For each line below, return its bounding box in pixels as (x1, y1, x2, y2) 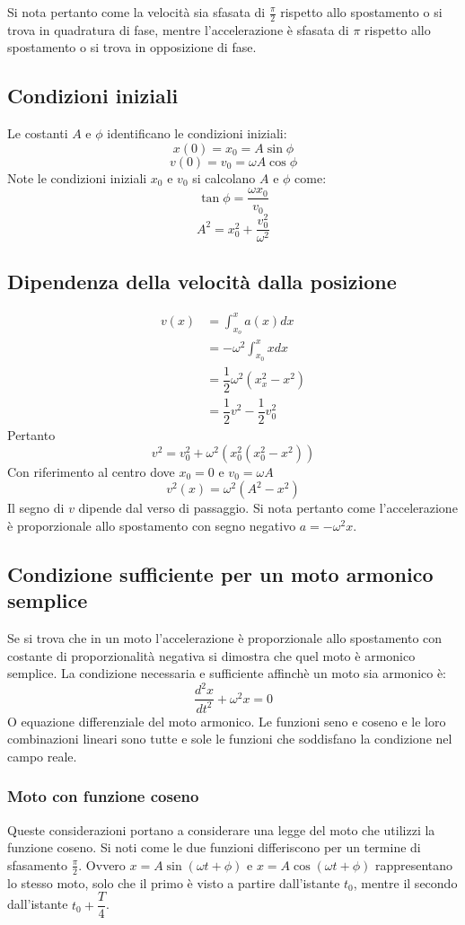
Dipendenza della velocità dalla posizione (7, 267, 397, 295)
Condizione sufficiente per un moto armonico (7, 559, 434, 587)
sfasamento (7, 855, 68, 874)
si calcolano (192, 168, 256, 187)
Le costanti (7, 124, 68, 143)
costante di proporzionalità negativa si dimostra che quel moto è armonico (7, 646, 416, 665)
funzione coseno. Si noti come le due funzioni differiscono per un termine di (7, 838, 421, 857)
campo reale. (7, 746, 77, 765)
